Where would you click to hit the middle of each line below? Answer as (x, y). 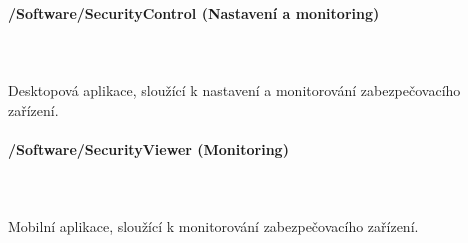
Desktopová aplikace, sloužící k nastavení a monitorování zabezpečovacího (234, 89)
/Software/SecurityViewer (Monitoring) (148, 148)
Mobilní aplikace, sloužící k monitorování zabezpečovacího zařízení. (213, 226)
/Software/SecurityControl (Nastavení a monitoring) (194, 12)
